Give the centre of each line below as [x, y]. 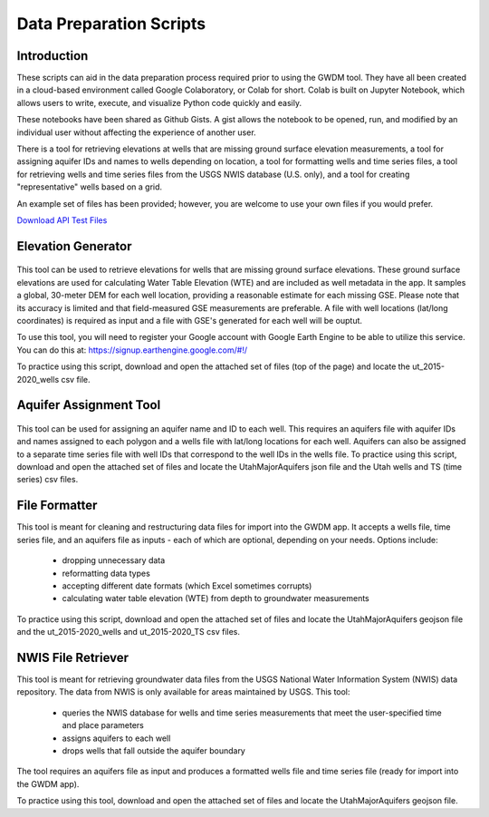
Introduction [53, 56]
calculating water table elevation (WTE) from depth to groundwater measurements [216, 598]
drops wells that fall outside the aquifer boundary [154, 750]
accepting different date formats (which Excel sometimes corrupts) [187, 586]
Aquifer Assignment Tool [89, 405]
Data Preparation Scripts [111, 24]
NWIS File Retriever [73, 657]
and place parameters [103, 725]
